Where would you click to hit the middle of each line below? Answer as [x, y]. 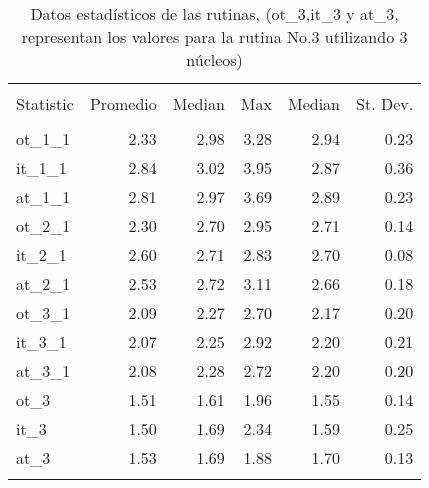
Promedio [123, 103]
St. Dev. [385, 103]
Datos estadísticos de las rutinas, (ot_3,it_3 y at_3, [214, 13]
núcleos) [214, 59]
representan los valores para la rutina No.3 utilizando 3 [214, 36]
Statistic [45, 103]
